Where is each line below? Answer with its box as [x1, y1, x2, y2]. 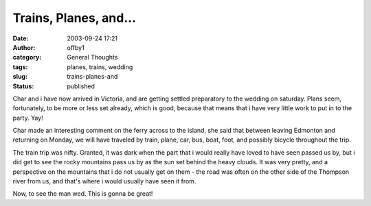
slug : [12, 73, 27, 81]
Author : [12, 43, 36, 51]
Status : [12, 82, 34, 90]
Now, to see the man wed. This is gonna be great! [12, 190, 153, 198]
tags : [12, 62, 28, 71]
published [67, 82, 95, 90]
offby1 [67, 43, 85, 51]
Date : [12, 34, 29, 42]
